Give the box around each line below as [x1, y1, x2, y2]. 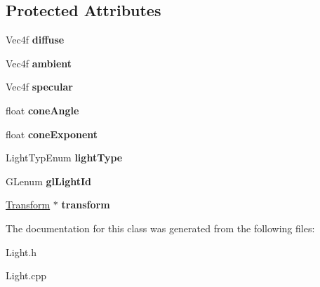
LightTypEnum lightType [6, 150, 123, 165]
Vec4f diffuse [6, 32, 65, 47]
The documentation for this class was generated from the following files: [6, 220, 315, 235]
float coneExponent [6, 126, 98, 141]
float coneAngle [6, 102, 79, 117]
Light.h [6, 244, 37, 259]
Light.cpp [6, 268, 47, 283]
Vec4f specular [6, 79, 73, 94]
